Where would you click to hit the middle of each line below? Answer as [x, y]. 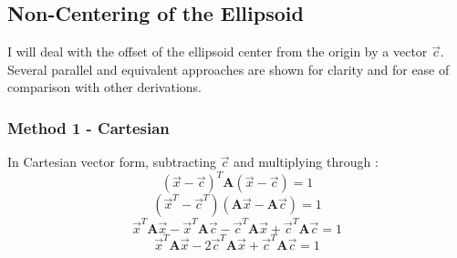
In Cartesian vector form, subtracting [112, 162]
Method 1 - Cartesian [88, 127]
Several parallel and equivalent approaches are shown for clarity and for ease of [228, 69]
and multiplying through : [306, 162]
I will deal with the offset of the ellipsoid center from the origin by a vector [218, 52]
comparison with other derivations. [105, 87]
